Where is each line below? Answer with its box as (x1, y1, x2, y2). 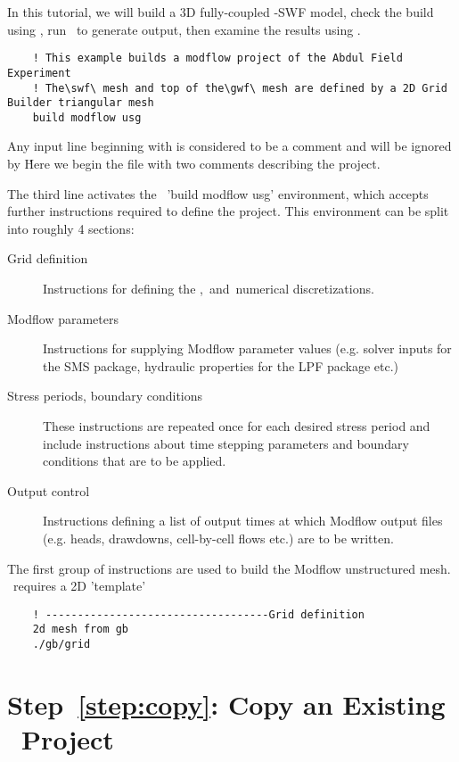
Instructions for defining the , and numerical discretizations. (43, 279, 374, 298)
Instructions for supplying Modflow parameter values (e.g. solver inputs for (43, 339, 452, 358)
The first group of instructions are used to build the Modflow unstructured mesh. (7, 559, 451, 577)
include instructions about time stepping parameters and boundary (43, 434, 409, 452)
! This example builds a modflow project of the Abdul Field (32, 52, 403, 65)
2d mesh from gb (32, 623, 129, 636)
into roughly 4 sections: (7, 219, 135, 237)
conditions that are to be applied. (43, 451, 226, 470)
